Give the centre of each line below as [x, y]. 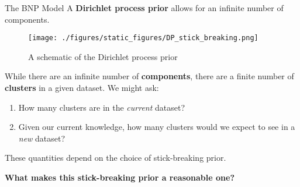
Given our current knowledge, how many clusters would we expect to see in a [157, 127]
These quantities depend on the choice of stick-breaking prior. [115, 158]
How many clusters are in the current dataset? [102, 107]
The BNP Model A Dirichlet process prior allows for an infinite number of [144, 8]
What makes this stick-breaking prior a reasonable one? [120, 177]
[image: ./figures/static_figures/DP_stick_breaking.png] [143, 38]
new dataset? [42, 138]
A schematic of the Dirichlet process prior [103, 56]
